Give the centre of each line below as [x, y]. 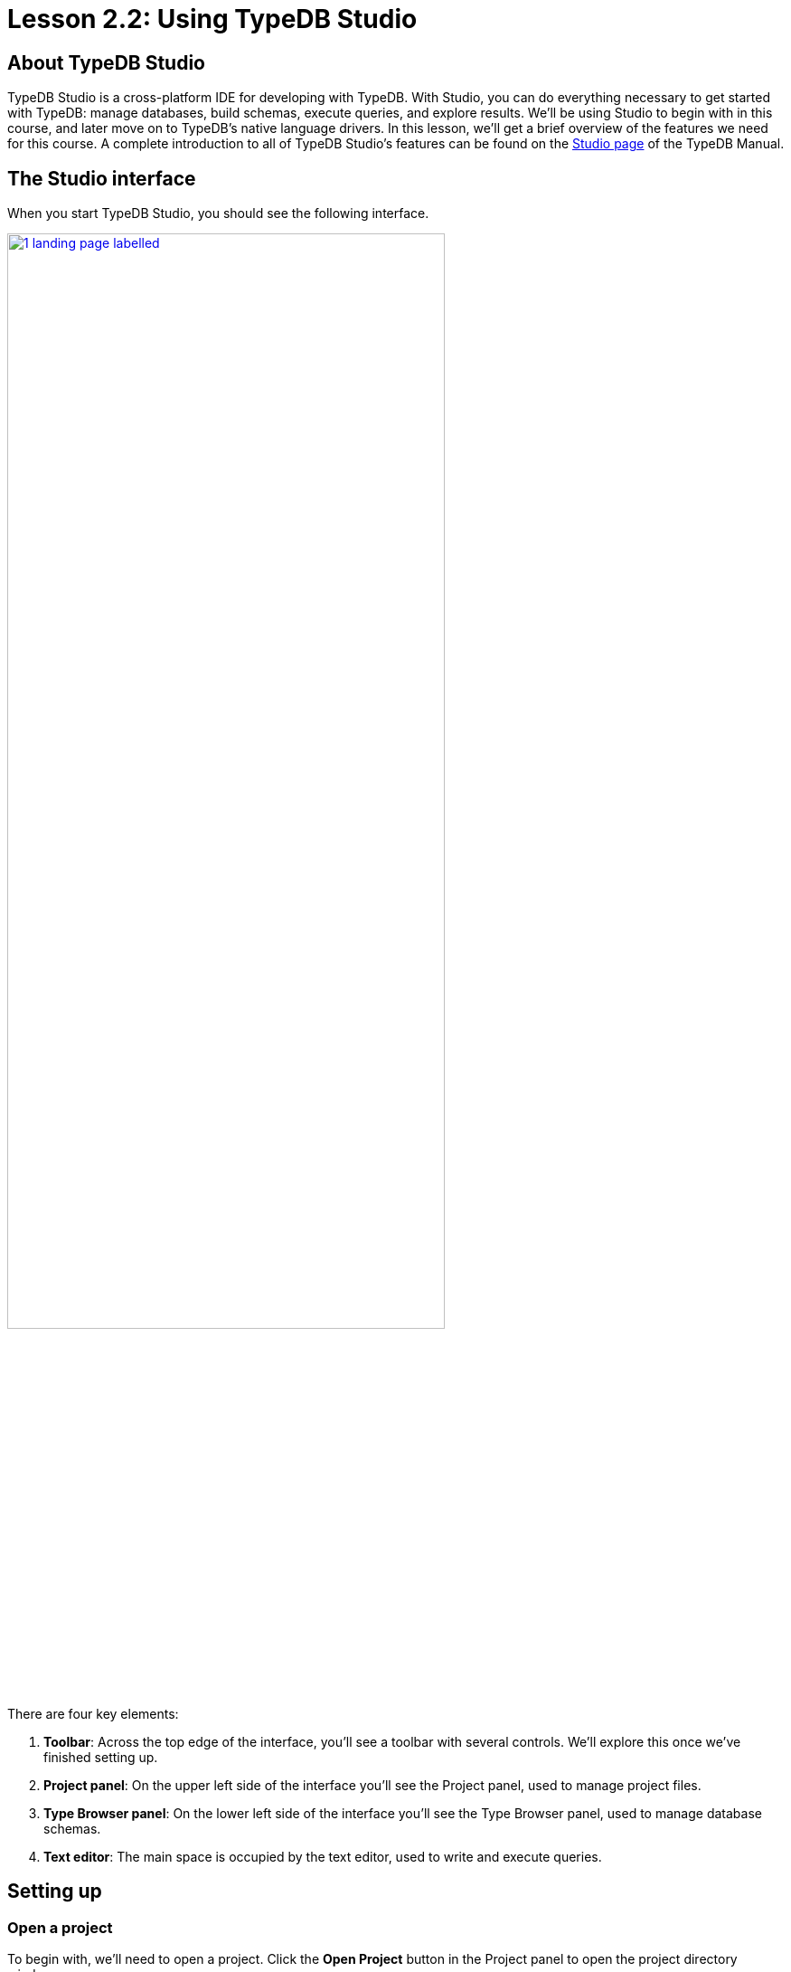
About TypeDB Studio [106, 62]
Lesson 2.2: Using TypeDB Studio [212, 19]
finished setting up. [101, 1758]
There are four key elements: [93, 1714]
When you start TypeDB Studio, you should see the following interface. [218, 213]
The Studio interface [102, 178]
